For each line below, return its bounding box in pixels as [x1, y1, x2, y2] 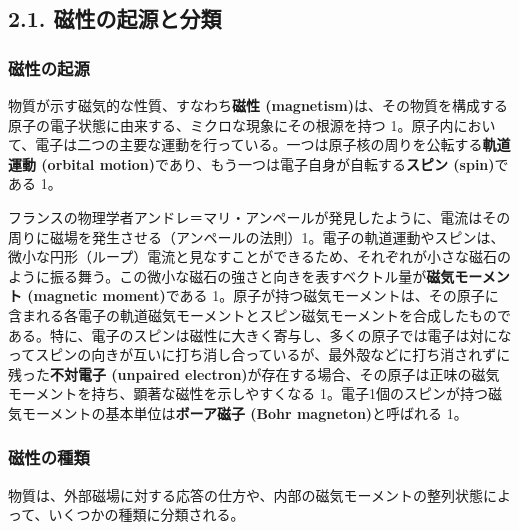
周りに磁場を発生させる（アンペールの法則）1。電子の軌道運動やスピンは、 [8, 226, 505, 247]
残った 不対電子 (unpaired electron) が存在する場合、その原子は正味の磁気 [8, 363, 500, 384]
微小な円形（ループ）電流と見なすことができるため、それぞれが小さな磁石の [8, 246, 511, 267]
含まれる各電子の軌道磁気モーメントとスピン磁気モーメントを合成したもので [8, 304, 511, 325]
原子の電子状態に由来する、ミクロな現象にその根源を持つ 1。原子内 [8, 114, 454, 135]
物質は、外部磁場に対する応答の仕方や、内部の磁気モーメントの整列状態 [8, 484, 484, 505]
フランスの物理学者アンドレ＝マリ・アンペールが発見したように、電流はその [8, 206, 511, 227]
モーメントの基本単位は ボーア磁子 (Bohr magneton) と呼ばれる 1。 [21, 402, 468, 423]
